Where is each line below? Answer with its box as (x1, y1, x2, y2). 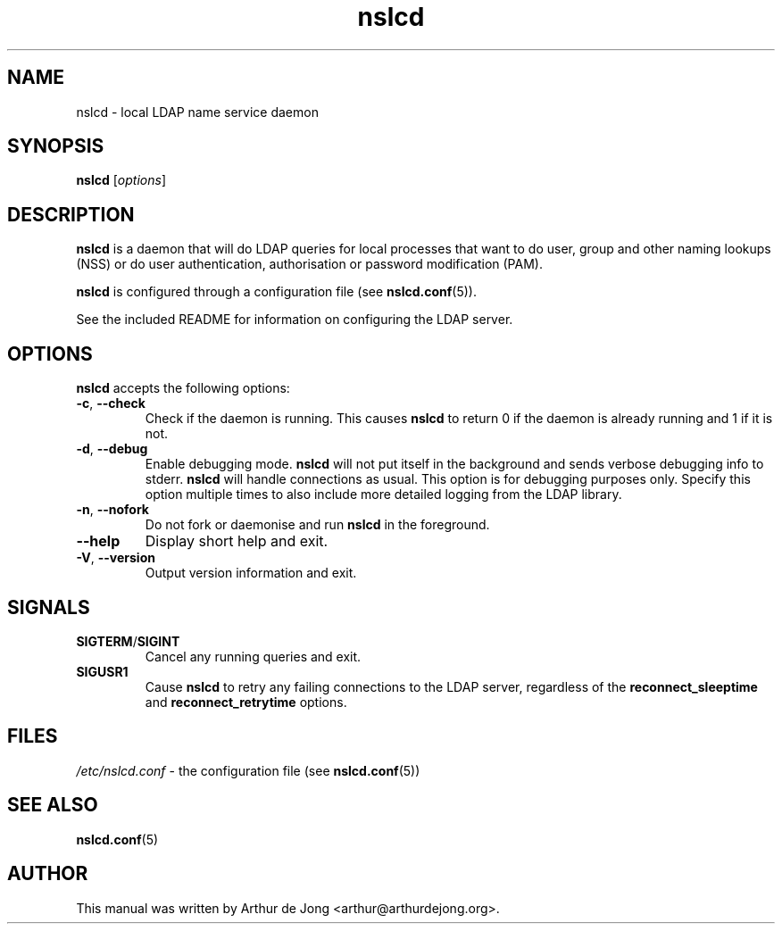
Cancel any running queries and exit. (145, 648, 362, 664)
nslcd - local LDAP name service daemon (76, 104, 319, 120)
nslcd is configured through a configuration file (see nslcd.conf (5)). (76, 284, 477, 300)
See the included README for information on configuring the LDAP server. (76, 312, 513, 328)
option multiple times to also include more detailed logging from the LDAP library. (145, 486, 622, 503)
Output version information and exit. (145, 565, 357, 581)
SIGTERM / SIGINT (76, 633, 180, 649)
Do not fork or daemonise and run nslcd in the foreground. (145, 517, 490, 533)
